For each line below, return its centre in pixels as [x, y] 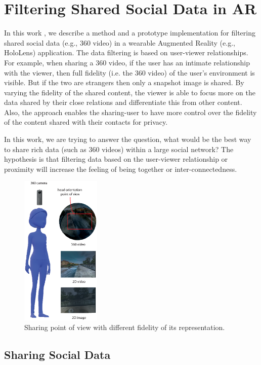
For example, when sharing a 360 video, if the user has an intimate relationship [127, 62]
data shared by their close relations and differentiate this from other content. [123, 102]
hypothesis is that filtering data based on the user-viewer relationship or [116, 159]
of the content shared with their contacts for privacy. [86, 122]
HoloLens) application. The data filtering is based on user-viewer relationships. [126, 52]
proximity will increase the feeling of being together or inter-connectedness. [121, 169]
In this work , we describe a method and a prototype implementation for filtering [130, 33]
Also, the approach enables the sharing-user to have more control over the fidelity [130, 112]
